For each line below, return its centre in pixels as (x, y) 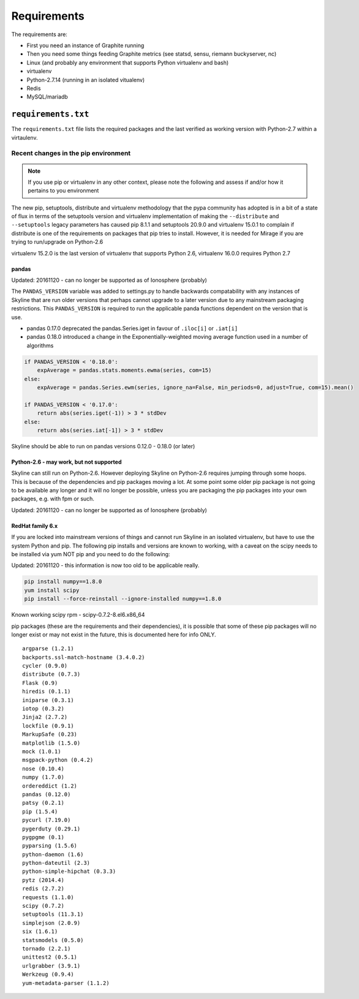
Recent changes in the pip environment (71, 153)
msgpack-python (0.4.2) (58, 760)
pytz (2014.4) (43, 880)
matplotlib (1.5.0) (51, 743)
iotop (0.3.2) (43, 709)
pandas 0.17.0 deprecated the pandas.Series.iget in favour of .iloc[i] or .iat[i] (132, 328)
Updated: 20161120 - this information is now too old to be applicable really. (105, 565)
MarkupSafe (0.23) (50, 734)
